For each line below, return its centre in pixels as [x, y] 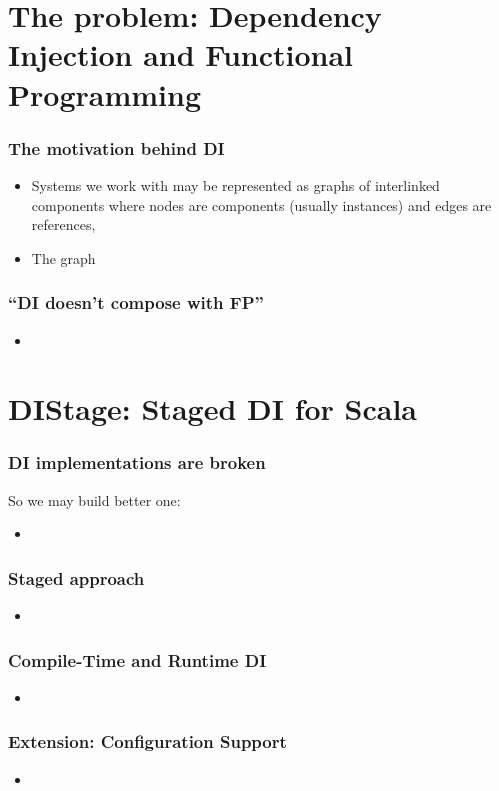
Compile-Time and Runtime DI [137, 659]
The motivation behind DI [116, 147]
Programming [104, 93]
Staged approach [76, 577]
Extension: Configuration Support [147, 741]
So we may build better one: [94, 499]
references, [63, 224]
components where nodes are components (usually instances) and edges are [261, 204]
